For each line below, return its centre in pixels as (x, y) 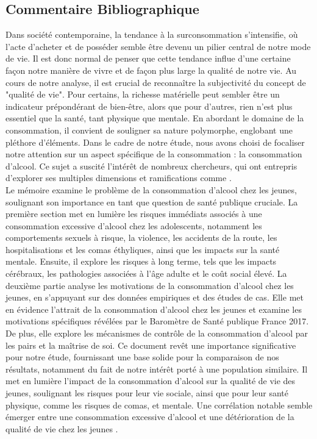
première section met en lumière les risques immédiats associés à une (134, 214)
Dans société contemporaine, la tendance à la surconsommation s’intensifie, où (152, 34)
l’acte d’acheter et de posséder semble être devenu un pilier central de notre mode (158, 46)
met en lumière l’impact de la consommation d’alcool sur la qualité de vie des (151, 381)
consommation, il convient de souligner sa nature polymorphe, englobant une (149, 130)
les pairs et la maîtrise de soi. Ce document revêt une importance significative (151, 345)
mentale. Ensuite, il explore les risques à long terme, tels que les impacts (141, 261)
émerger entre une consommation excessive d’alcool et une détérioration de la (150, 417)
